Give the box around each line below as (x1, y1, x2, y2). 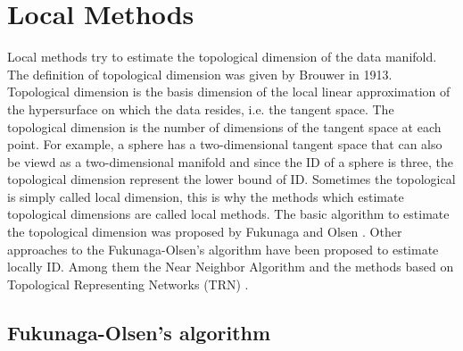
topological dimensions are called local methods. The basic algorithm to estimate (7, 205, 450, 223)
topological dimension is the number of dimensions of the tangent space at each (7, 117, 442, 136)
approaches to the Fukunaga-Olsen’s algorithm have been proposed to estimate (7, 239, 439, 258)
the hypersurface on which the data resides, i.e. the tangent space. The (7, 99, 394, 118)
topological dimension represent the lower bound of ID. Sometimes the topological (7, 170, 456, 188)
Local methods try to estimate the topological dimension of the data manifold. (7, 47, 437, 66)
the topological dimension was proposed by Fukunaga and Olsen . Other (7, 222, 402, 241)
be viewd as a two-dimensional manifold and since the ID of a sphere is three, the (7, 152, 453, 171)
